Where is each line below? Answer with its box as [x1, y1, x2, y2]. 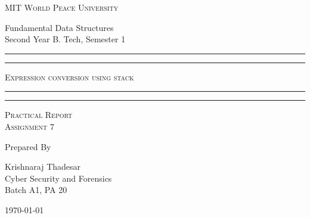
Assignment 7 [5, 120, 54, 132]
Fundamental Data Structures [5, 21, 114, 33]
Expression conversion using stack [5, 70, 134, 83]
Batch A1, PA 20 [5, 183, 67, 196]
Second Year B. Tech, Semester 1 [5, 33, 126, 45]
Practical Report [5, 108, 73, 121]
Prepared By [5, 140, 51, 152]
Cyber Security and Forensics [5, 172, 112, 184]
